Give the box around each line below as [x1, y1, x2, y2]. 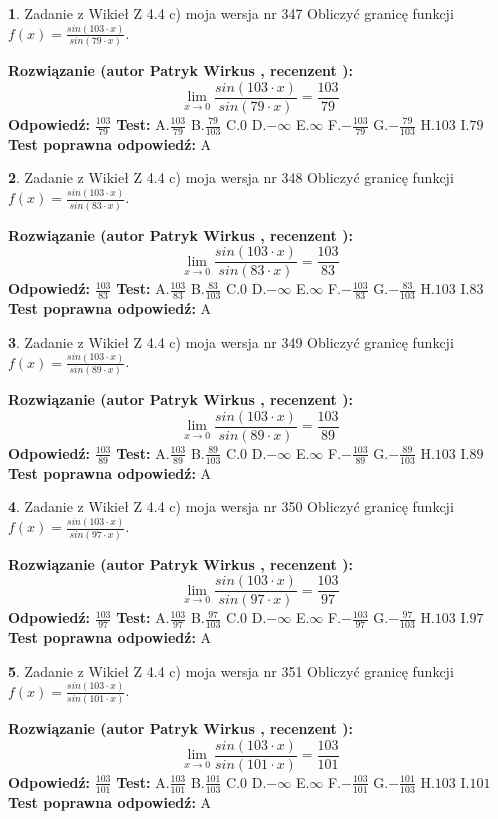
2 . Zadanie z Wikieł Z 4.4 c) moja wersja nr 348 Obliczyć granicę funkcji [8, 167, 454, 188]
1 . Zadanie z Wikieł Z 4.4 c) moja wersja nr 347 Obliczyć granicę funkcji [8, 3, 454, 23]
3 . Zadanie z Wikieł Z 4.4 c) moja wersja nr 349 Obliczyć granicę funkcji [8, 331, 454, 352]
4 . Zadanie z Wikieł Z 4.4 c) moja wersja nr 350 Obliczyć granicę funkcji [8, 496, 454, 517]
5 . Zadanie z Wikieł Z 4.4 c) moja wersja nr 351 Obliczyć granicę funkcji [8, 660, 454, 681]
